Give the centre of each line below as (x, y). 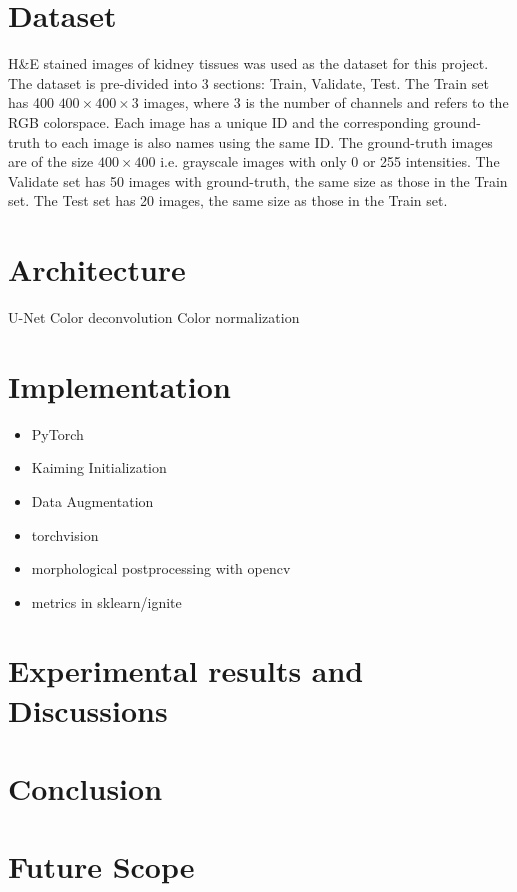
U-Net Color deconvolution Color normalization (154, 317)
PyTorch (57, 433)
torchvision (65, 534)
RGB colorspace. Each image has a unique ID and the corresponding (218, 121)
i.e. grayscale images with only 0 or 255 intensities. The (330, 161)
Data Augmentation (92, 500)
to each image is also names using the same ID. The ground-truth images (268, 141)
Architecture (97, 269)
